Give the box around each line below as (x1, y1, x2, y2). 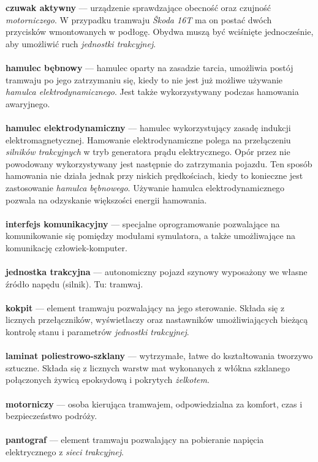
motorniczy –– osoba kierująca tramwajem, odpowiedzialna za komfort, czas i (6, 397, 303, 410)
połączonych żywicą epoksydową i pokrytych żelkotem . (6, 373, 210, 386)
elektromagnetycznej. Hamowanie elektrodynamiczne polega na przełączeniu (6, 133, 291, 146)
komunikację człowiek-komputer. (6, 241, 127, 254)
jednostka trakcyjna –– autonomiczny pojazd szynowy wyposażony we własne (6, 265, 308, 278)
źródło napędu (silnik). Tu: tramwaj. (6, 277, 143, 290)
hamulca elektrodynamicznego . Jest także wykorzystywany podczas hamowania (6, 85, 299, 98)
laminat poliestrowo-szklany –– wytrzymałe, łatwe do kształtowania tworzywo (6, 349, 313, 362)
